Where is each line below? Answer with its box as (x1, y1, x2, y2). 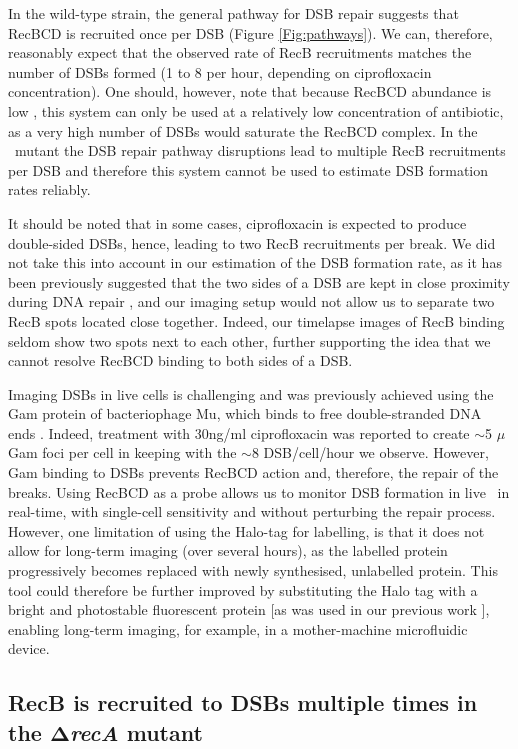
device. (8, 638, 50, 659)
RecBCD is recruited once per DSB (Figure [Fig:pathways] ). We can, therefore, (8, 22, 493, 43)
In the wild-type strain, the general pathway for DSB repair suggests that (8, 3, 459, 23)
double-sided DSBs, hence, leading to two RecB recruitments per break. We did (8, 232, 496, 253)
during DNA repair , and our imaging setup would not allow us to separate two (8, 291, 495, 312)
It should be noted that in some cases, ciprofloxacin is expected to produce (8, 212, 467, 233)
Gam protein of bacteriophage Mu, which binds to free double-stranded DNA (8, 403, 482, 424)
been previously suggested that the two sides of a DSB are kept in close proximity (8, 271, 510, 292)
